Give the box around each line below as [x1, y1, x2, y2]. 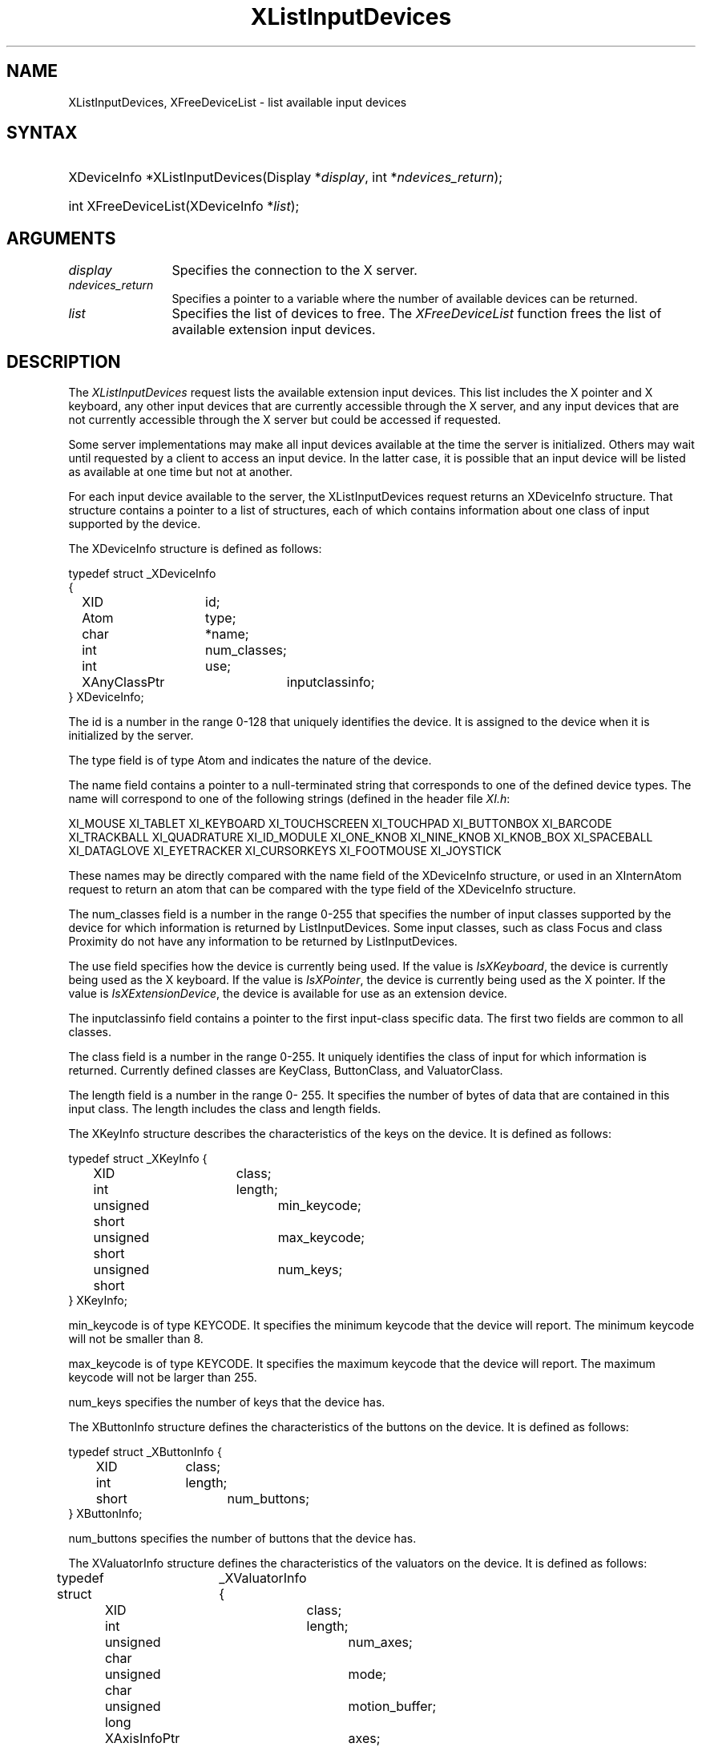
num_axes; [348, 1634, 413, 1651]
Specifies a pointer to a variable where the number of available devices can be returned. [171, 292, 638, 306]
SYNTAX [6, 123, 78, 143]
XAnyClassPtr [82, 674, 165, 691]
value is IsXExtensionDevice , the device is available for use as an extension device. [68, 986, 507, 1001]
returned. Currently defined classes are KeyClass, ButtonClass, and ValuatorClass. [68, 1063, 503, 1078]
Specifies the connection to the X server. [171, 262, 418, 279]
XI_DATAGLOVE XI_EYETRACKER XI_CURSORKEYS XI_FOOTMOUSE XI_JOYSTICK [68, 844, 502, 858]
